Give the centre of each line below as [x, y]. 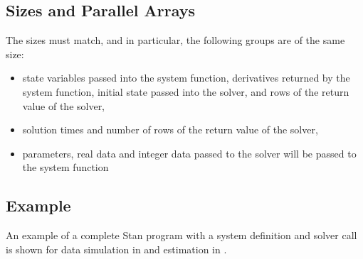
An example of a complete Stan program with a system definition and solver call [181, 235]
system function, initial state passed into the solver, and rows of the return [186, 91]
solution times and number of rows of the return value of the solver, [170, 129]
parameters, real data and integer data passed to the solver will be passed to [189, 153]
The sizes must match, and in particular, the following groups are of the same [175, 40]
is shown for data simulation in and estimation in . [116, 249]
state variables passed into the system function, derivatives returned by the [186, 78]
